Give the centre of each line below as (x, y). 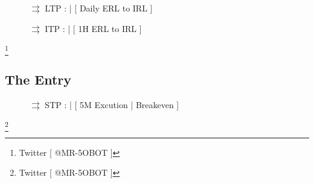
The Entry (38, 79)
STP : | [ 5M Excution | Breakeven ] (112, 104)
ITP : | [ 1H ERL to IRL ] (93, 28)
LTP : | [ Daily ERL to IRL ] (99, 8)
